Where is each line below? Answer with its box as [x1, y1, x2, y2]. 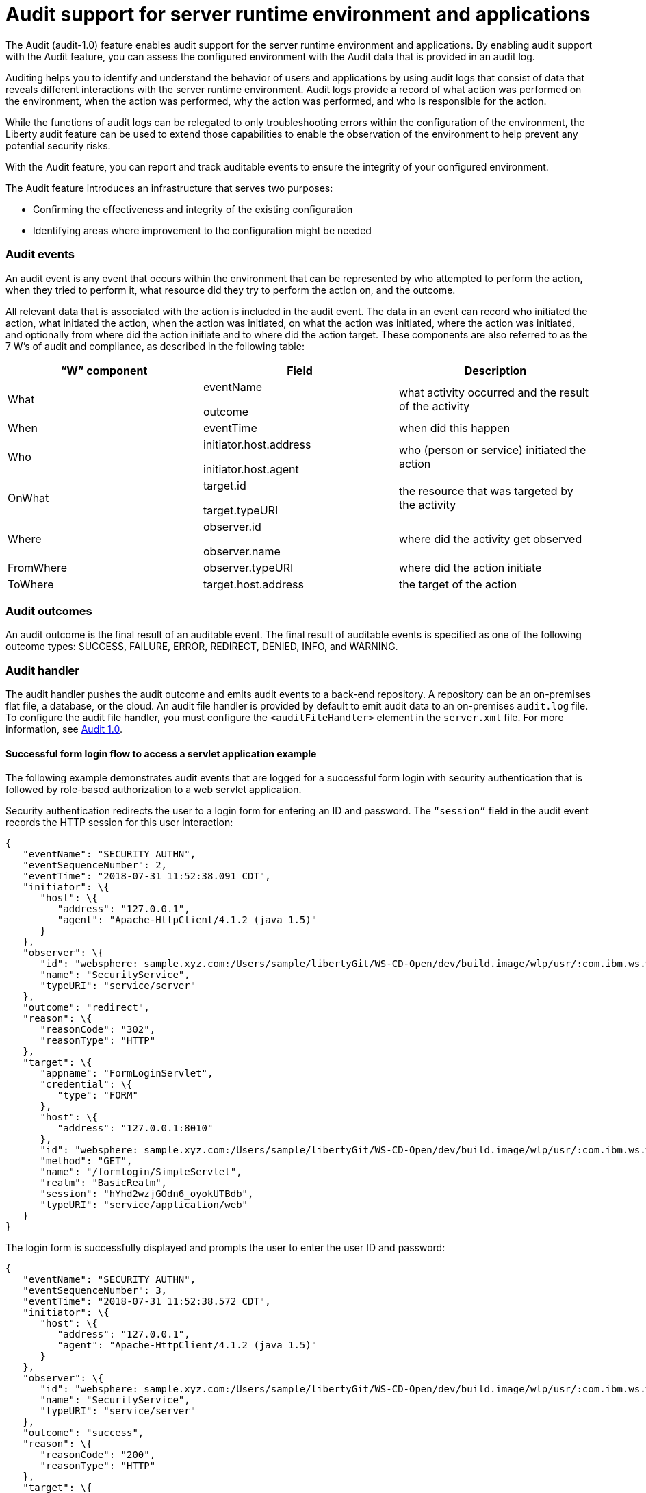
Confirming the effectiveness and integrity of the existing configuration [33, 203, 353, 215]
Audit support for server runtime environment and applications [5, 3, 591, 26]
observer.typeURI [203, 560, 294, 575]
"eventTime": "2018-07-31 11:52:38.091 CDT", [23, 870, 271, 882]
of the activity [398, 399, 470, 413]
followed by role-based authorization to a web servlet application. [5, 783, 302, 796]
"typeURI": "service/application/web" [40, 1199, 248, 1211]
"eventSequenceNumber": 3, [23, 1285, 168, 1296]
